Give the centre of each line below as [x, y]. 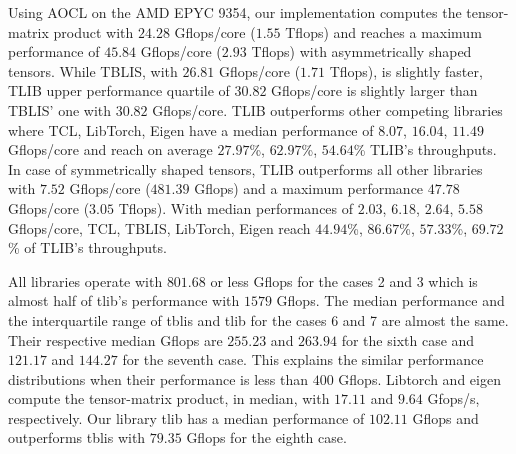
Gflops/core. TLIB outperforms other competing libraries [327, 109]
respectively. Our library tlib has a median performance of [186, 417]
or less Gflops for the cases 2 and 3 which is [344, 280]
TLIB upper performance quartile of [119, 90]
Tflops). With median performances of [236, 207]
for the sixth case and [408, 339]
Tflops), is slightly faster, [406, 70]
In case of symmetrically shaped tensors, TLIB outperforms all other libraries [245, 168]
